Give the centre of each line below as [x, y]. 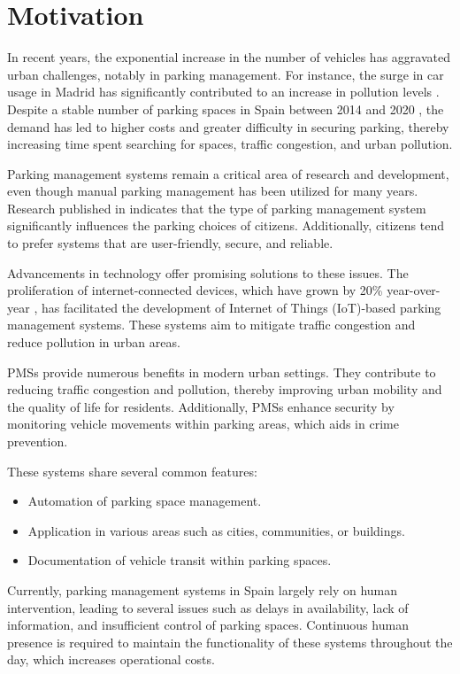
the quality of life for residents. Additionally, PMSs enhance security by [201, 406]
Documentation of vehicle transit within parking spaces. [180, 560]
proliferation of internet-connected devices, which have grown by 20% [195, 290]
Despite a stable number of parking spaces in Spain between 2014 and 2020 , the [226, 108]
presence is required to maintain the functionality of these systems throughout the [230, 642]
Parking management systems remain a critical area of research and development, [228, 173]
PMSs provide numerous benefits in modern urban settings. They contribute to [222, 372]
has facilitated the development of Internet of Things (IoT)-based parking [241, 307]
